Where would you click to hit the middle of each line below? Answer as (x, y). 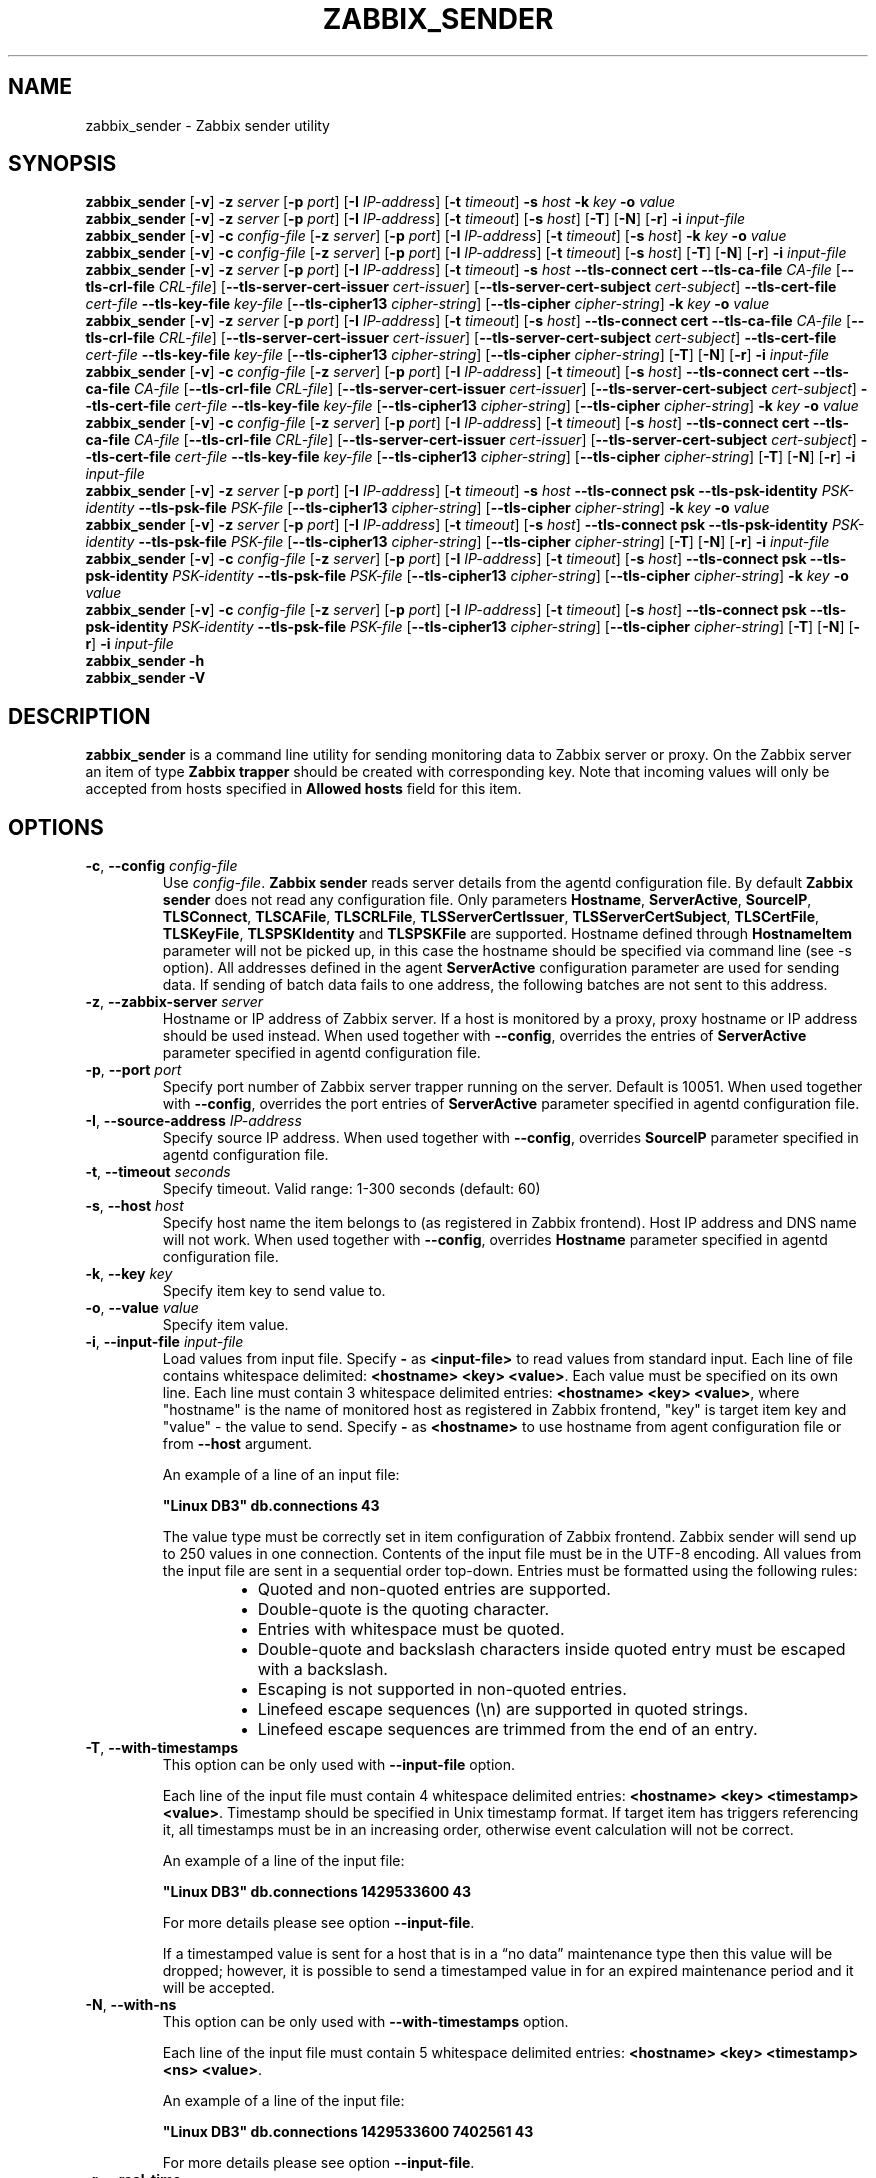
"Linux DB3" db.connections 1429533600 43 (317, 1892)
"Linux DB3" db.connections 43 (271, 1506)
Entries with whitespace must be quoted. (411, 1629)
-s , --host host (134, 1206)
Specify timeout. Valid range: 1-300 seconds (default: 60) (351, 1189)
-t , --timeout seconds (158, 1172)
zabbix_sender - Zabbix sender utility (207, 125)
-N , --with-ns (131, 2005)
